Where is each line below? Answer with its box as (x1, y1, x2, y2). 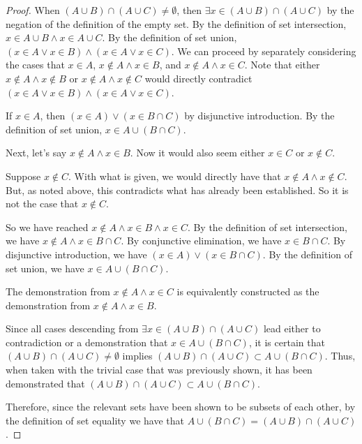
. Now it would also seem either (130, 145, 265, 160)
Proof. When (6, 3, 60, 17)
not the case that (6, 196, 79, 211)
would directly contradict (144, 71, 252, 85)
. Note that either (244, 57, 320, 72)
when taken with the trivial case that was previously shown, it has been (6, 362, 312, 377)
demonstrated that (6, 376, 85, 390)
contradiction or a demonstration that (6, 334, 168, 349)
